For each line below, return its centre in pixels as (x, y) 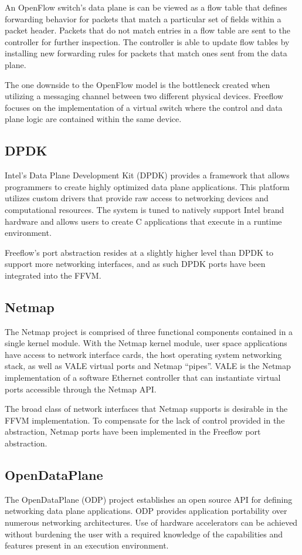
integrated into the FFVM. (53, 275)
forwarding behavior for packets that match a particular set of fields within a (143, 18)
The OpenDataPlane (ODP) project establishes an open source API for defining (149, 499)
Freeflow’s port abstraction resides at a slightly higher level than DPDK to (139, 252)
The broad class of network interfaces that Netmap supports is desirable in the (146, 409)
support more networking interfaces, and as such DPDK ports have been (135, 264)
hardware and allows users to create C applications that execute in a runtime (143, 221)
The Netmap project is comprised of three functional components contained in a (149, 331)
